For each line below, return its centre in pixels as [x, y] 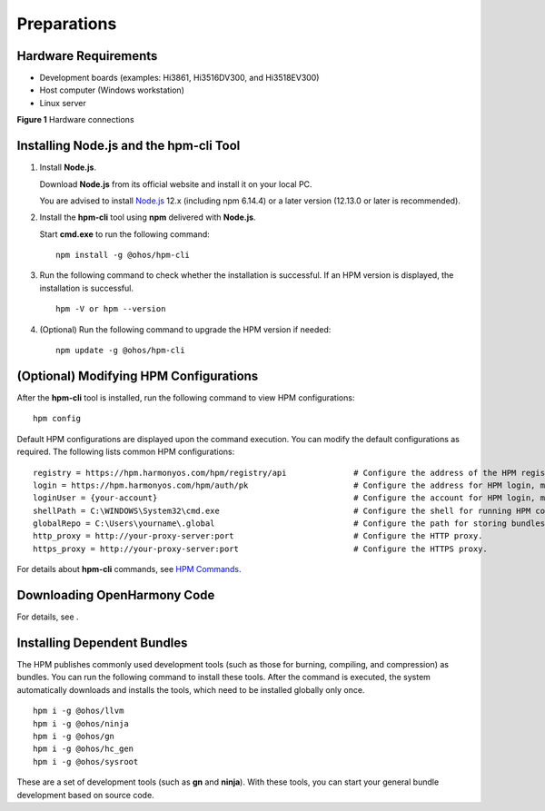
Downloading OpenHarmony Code [116, 595]
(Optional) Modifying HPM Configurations [138, 376]
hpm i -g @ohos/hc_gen [84, 749]
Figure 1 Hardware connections [76, 120]
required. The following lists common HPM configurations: [126, 452]
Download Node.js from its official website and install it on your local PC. [176, 184]
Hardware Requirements [87, 56]
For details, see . [48, 617]
